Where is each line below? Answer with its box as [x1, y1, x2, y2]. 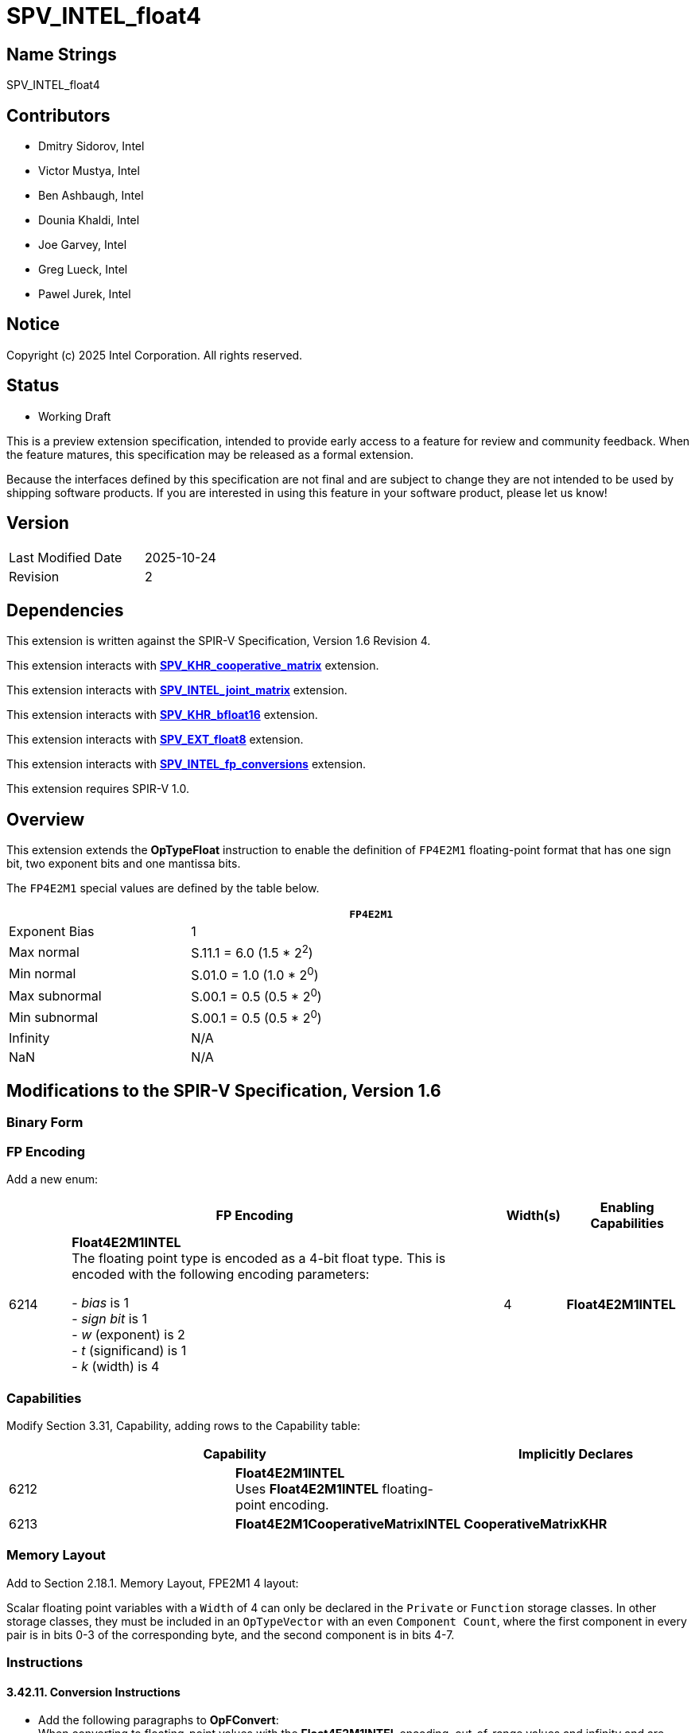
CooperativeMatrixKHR [464, 1515, 608, 1532]
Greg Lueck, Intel [38, 262, 128, 277]
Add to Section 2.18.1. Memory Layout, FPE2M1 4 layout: [6, 1576, 299, 1590]
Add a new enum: [6, 1172, 99, 1187]
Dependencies [6, 600, 124, 620]
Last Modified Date [9, 549, 122, 565]
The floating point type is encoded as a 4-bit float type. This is [72, 1250, 446, 1267]
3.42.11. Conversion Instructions [6, 1684, 181, 1699]
